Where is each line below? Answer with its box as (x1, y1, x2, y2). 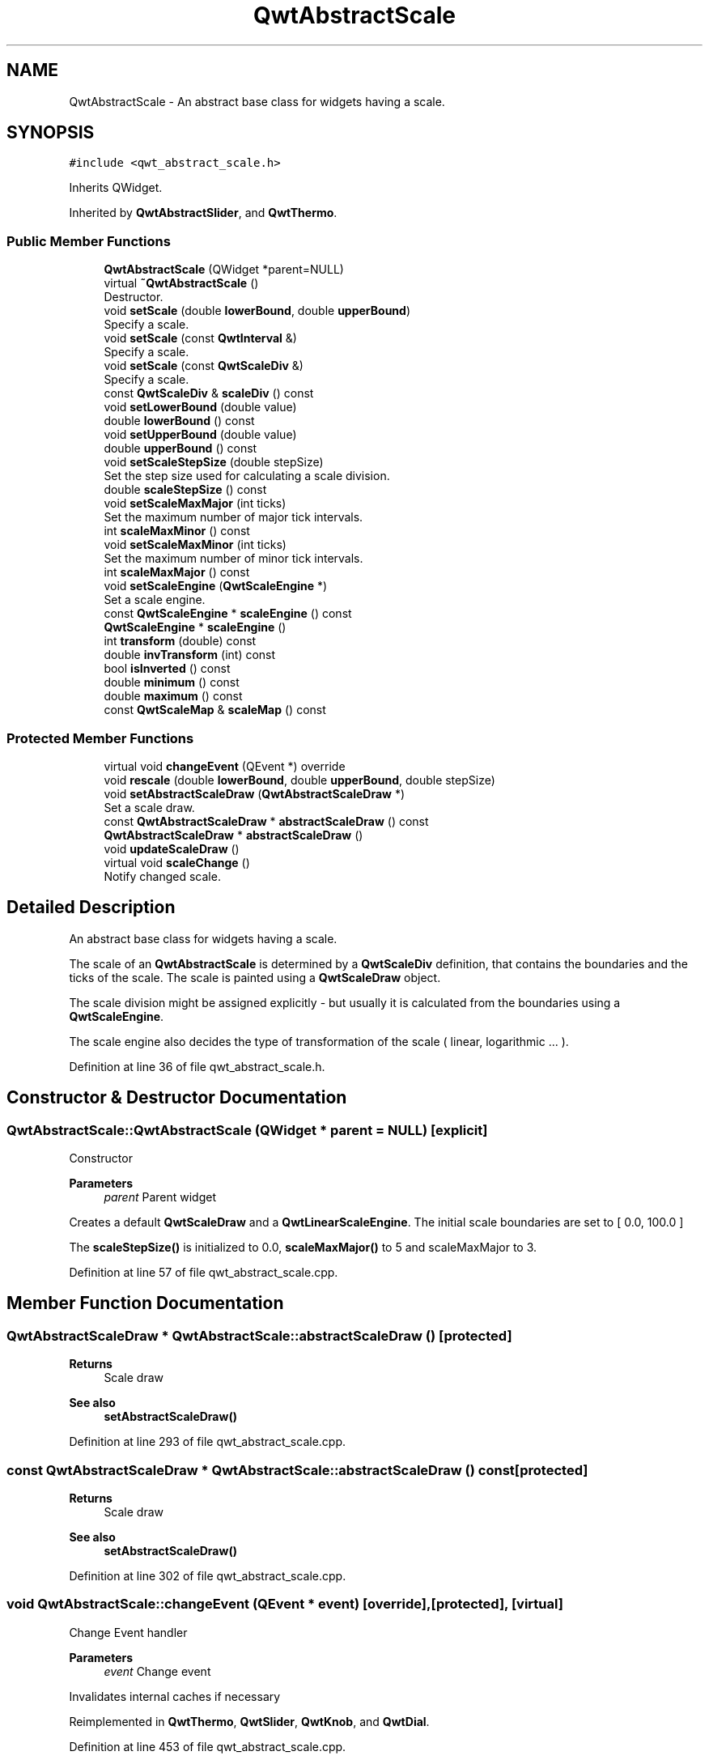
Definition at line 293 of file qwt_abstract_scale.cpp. (69, 1435, 346, 1449)
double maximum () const (104, 689, 243, 704)
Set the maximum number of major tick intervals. (104, 510, 363, 525)
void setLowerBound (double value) (104, 400, 297, 414)
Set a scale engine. (104, 593, 206, 607)
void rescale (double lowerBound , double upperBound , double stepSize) (104, 772, 495, 787)
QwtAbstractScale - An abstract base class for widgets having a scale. (69, 94, 445, 108)
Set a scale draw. (104, 800, 195, 814)
